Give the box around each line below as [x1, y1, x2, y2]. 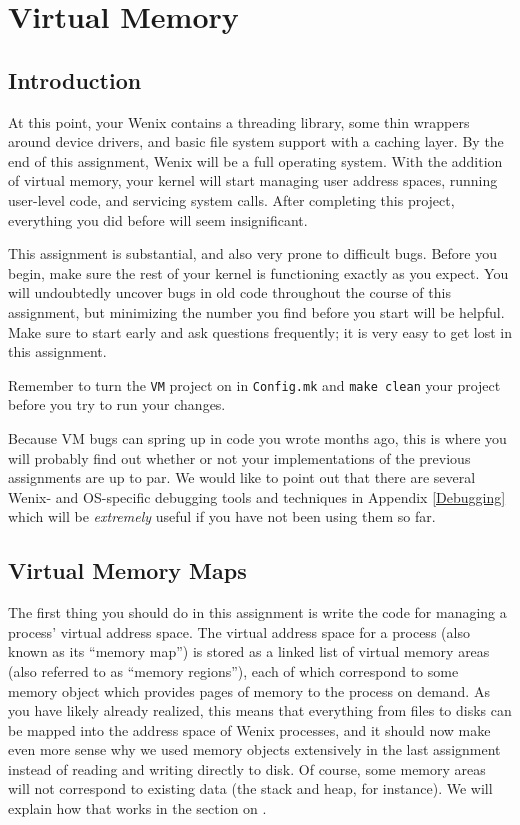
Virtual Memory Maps [8, 555, 247, 586]
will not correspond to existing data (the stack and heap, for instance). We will [8, 778, 493, 799]
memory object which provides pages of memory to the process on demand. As [8, 680, 490, 701]
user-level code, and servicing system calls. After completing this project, [8, 189, 455, 210]
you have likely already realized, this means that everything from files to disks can [8, 700, 512, 721]
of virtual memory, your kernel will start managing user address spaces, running [8, 170, 498, 191]
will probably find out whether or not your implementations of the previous [8, 447, 471, 468]
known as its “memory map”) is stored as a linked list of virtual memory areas [8, 641, 490, 662]
